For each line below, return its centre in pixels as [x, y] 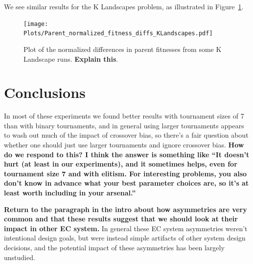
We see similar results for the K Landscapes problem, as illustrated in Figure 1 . [124, 6]
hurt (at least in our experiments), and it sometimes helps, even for [121, 164]
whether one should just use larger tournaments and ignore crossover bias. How [124, 144]
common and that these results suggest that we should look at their [121, 219]
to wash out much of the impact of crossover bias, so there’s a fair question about [126, 135]
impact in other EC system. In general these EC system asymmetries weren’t [126, 228]
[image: [36, 24]
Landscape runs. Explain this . [71, 59]
